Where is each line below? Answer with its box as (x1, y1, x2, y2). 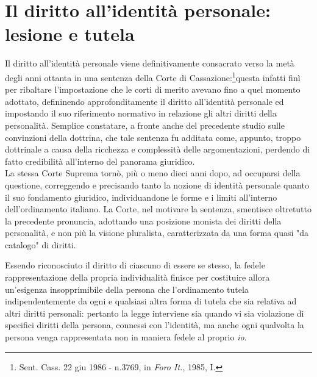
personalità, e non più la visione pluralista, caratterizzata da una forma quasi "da (5, 226, 309, 239)
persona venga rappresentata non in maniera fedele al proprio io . (5, 331, 247, 343)
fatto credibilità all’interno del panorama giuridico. (5, 154, 195, 167)
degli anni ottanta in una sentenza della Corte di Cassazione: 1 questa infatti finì (5, 69, 301, 84)
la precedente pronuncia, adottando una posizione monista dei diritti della (5, 214, 282, 227)
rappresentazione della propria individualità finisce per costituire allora (5, 271, 270, 284)
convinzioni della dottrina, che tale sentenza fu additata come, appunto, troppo (5, 131, 301, 143)
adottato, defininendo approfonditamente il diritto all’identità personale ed (5, 95, 284, 107)
